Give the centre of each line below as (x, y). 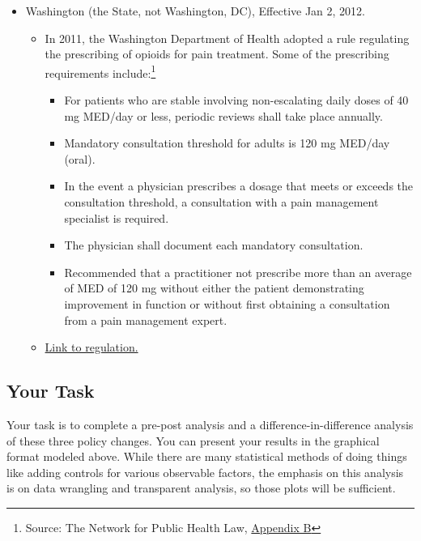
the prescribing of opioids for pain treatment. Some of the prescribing (217, 54)
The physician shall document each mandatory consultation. (214, 245)
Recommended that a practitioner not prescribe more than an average (238, 272)
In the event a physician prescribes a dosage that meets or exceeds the (239, 186)
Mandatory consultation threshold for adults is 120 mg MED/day (227, 143)
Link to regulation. (91, 347)
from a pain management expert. (146, 319)
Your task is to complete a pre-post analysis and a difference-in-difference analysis (210, 424)
